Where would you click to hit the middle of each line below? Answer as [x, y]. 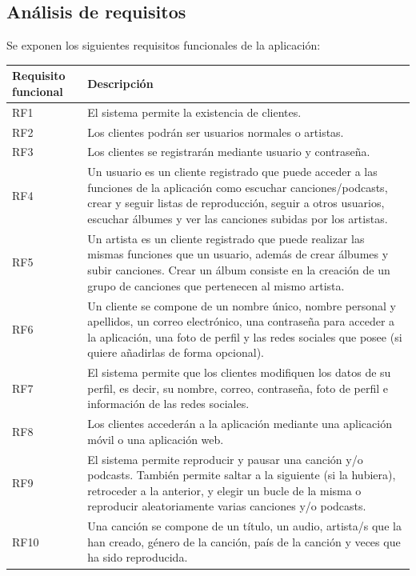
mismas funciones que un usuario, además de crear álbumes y [238, 254]
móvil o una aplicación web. [156, 439]
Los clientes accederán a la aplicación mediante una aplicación [240, 424]
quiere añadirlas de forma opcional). [176, 352]
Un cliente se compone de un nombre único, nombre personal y [242, 305]
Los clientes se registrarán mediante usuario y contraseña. [229, 152]
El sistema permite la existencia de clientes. [194, 112]
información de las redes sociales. [168, 404]
